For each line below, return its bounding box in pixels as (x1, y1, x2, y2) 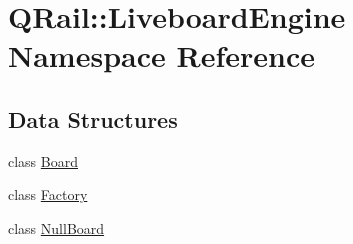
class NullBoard (8, 217, 105, 238)
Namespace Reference (8, 35, 315, 76)
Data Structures (8, 103, 178, 134)
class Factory (8, 184, 88, 205)
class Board (8, 150, 78, 171)
